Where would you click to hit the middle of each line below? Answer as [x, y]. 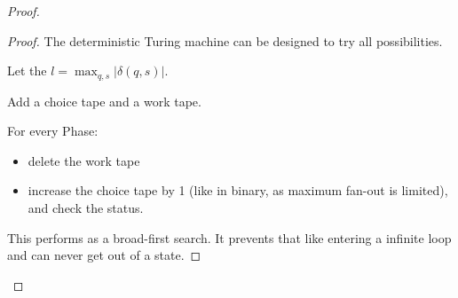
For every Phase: [53, 131]
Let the [27, 71]
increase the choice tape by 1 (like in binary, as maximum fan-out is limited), [238, 190]
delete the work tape [84, 160]
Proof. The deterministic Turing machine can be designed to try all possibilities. [225, 40]
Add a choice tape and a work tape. [104, 101]
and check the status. [86, 208]
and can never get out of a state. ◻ [104, 255]
